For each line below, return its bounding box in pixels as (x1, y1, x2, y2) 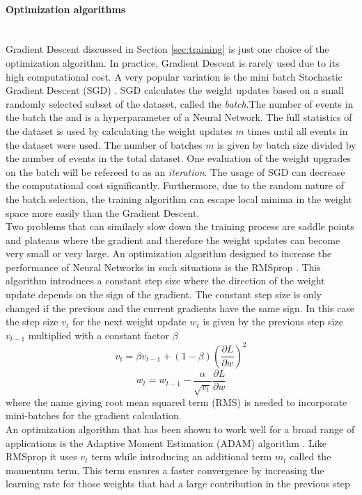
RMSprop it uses (6, 449, 77, 464)
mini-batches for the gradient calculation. (6, 408, 182, 423)
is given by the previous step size (203, 314, 343, 329)
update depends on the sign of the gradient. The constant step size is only (6, 287, 322, 302)
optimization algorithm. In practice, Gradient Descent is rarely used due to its (6, 55, 340, 70)
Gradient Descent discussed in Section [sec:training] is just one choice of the (6, 42, 329, 56)
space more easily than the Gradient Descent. (6, 205, 200, 220)
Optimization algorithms (6, 1, 126, 16)
